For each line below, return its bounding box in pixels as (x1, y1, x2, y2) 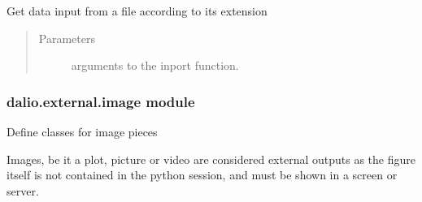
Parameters (38, 29, 95, 46)
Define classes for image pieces (7, 123, 158, 140)
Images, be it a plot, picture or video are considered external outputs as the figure (7, 150, 415, 167)
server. (7, 182, 39, 199)
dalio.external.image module (7, 91, 195, 111)
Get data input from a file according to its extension (7, 2, 268, 19)
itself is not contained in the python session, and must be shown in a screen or (7, 166, 398, 183)
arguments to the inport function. (71, 57, 239, 74)
